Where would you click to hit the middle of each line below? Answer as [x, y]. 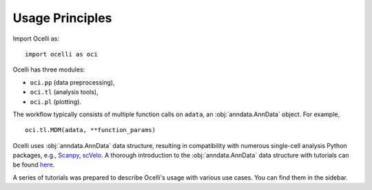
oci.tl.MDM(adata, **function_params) [91, 130]
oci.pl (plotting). [56, 102]
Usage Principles [62, 18]
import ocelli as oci [61, 54]
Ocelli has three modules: [49, 70]
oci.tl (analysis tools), [64, 92]
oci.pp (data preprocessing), [72, 82]
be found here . [34, 165]
